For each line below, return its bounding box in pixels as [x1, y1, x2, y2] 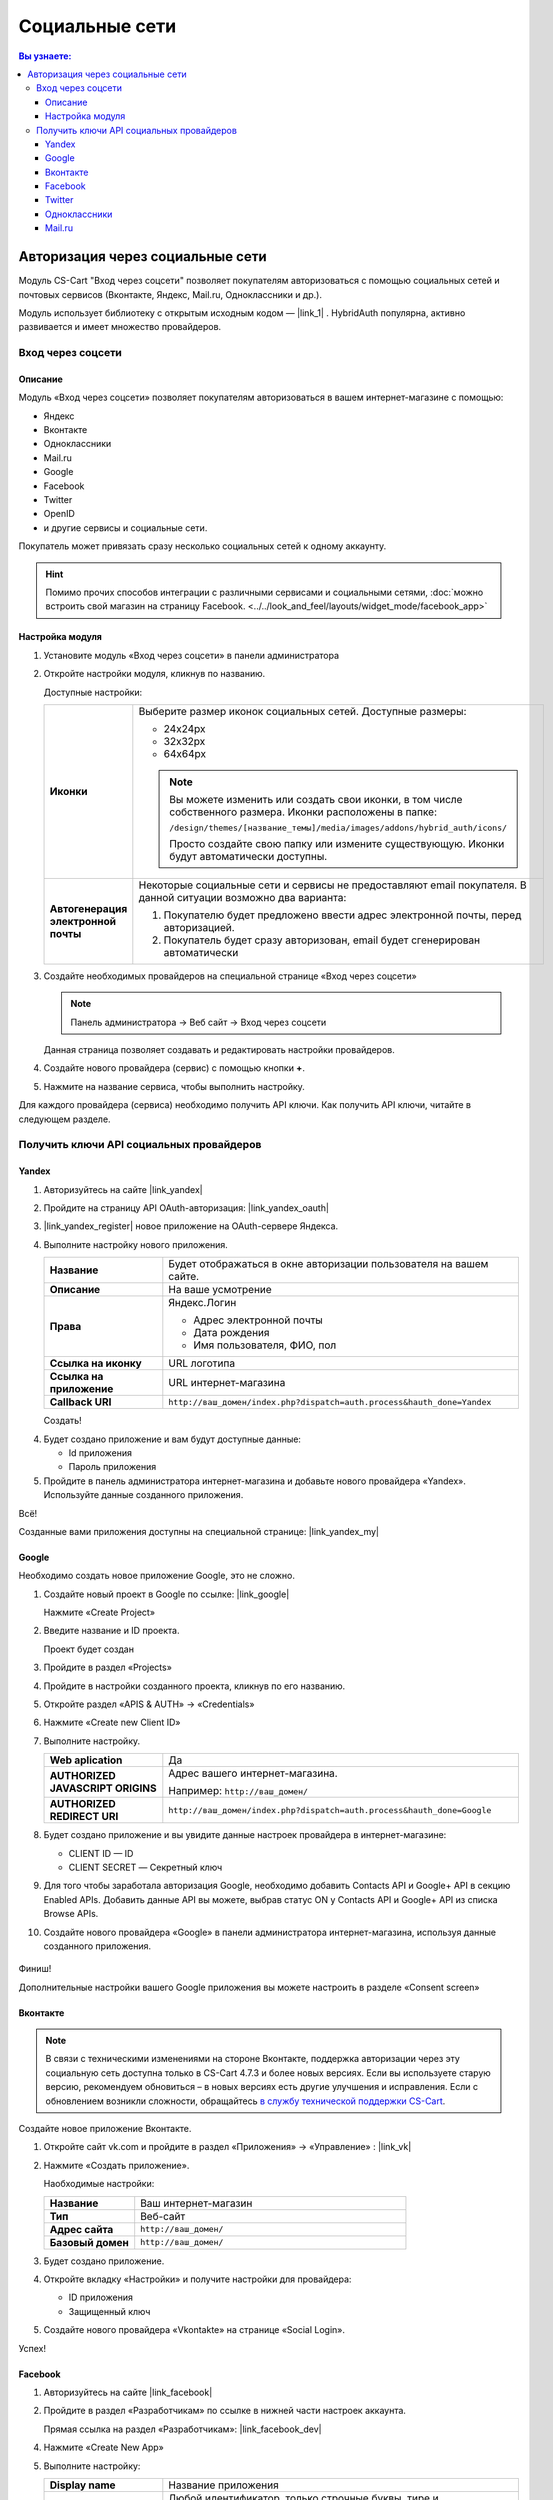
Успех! [18, 2342, 47, 2354]
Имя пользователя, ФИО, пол [193, 1338, 337, 1352]
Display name [49, 2478, 116, 2492]
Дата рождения [193, 1326, 270, 1340]
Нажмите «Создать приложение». [43, 2159, 190, 2171]
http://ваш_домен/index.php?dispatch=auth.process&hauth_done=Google [168, 1805, 492, 1815]
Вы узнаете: [18, 50, 72, 62]
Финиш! [18, 1963, 52, 1975]
